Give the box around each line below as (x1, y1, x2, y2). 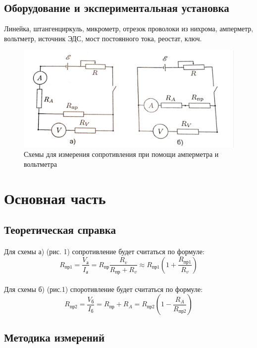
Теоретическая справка (4, 222, 116, 237)
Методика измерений (4, 329, 105, 345)
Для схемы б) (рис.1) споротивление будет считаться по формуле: (4, 283, 203, 294)
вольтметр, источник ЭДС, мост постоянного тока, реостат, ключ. (4, 33, 202, 43)
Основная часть (4, 188, 106, 208)
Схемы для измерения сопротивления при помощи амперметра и (24, 149, 219, 159)
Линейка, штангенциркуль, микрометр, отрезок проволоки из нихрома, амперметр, (4, 23, 254, 34)
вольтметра (24, 159, 57, 169)
